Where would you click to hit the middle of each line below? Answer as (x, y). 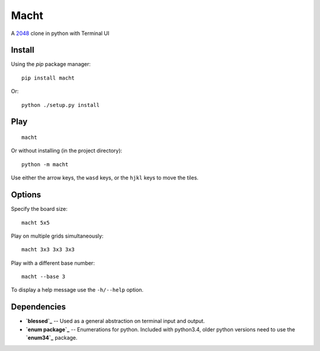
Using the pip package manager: (51, 64)
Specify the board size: (39, 209)
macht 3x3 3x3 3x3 (48, 250)
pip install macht (48, 78)
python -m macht (45, 164)
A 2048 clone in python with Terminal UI (60, 33)
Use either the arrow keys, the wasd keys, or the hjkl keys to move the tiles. (105, 178)
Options (26, 195)
